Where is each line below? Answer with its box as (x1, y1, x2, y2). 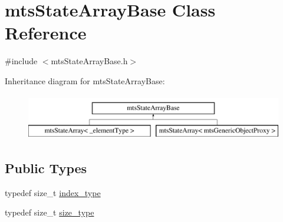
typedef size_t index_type (5, 186, 101, 198)
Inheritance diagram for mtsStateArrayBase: (5, 74, 165, 87)
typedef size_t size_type (5, 206, 94, 218)
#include (5, 55, 38, 67)
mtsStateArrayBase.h (51, 55, 128, 67)
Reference (5, 21, 87, 45)
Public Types (5, 159, 87, 177)
